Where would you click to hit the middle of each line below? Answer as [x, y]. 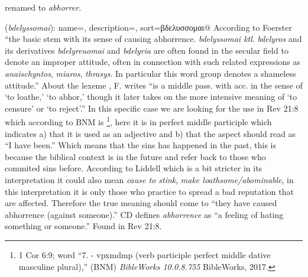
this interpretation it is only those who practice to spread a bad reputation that [149, 191]
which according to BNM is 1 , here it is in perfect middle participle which [138, 121]
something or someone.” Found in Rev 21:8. [83, 226]
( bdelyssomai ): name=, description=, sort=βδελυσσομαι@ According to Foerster [148, 27]
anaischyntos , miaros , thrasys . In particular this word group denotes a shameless [150, 73]
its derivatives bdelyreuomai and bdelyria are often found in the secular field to [147, 50]
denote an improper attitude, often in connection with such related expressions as [153, 62]
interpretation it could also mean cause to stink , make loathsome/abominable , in [149, 179]
